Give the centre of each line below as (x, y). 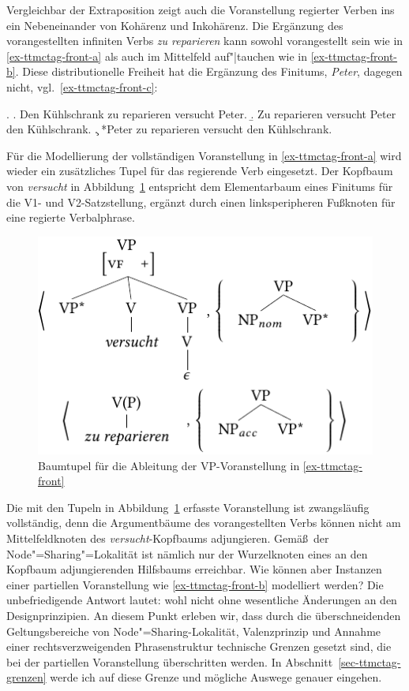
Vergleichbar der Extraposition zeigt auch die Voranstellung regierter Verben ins (201, 9)
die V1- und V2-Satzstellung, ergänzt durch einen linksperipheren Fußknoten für (201, 202)
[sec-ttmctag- (370, 661)
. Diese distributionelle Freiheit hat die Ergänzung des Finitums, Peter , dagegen (209, 71)
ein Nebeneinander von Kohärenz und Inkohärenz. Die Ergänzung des (175, 25)
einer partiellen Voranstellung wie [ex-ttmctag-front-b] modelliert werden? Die (195, 584)
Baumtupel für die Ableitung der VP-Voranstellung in (169, 465)
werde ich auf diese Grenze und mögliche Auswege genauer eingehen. (216, 677)
